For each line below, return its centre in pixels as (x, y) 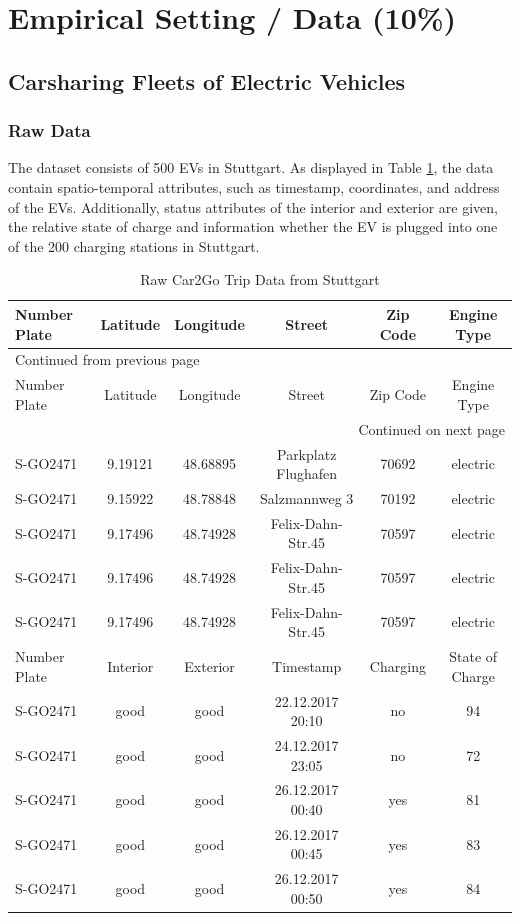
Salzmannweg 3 (307, 497)
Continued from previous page (107, 359)
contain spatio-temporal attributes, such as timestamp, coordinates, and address (254, 186)
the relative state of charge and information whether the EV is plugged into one (253, 226)
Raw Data (49, 130)
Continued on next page (431, 428)
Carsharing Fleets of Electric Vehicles (207, 80)
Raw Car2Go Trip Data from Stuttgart (260, 279)
